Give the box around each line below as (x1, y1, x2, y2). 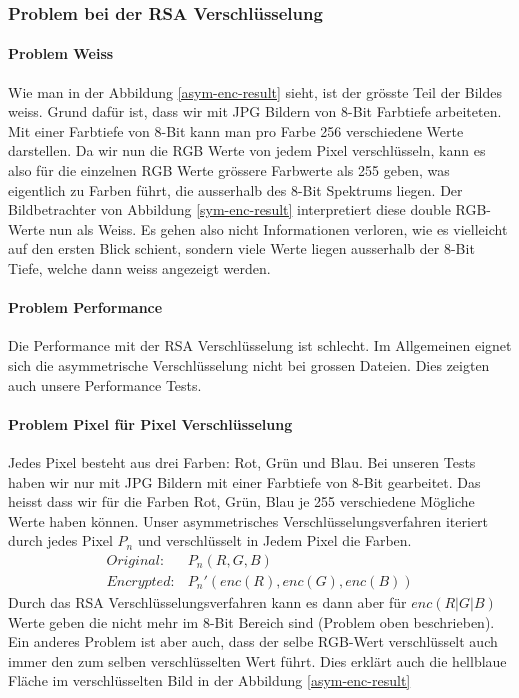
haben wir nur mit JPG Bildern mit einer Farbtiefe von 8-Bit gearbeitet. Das (8, 471, 481, 492)
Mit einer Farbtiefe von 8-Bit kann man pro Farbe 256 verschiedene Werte (8, 120, 464, 141)
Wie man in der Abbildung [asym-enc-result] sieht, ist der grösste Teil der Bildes (8, 81, 503, 102)
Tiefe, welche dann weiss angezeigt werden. (8, 257, 271, 278)
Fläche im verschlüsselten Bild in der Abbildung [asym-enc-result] (8, 670, 411, 691)
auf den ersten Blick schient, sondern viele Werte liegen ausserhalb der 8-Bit (8, 238, 475, 259)
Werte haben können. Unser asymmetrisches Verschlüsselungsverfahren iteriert (8, 510, 489, 531)
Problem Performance (8, 297, 163, 318)
